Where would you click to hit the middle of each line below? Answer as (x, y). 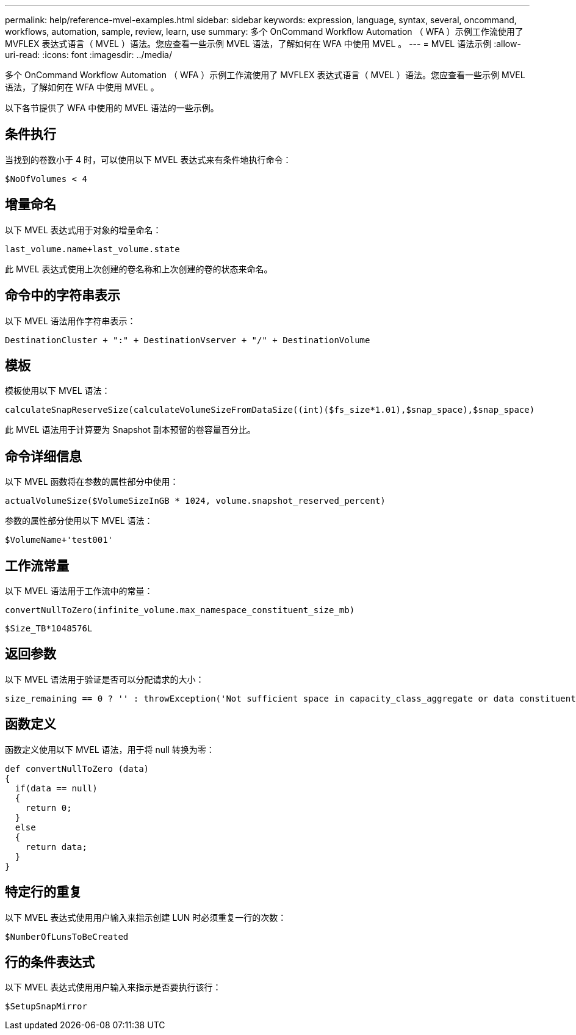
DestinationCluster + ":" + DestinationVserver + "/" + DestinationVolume (188, 340)
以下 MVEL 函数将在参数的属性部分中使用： (92, 482)
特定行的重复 (43, 892)
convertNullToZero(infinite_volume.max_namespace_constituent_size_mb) (180, 610)
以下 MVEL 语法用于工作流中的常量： (79, 591)
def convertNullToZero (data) (77, 768)
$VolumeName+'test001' (59, 540)
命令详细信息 (43, 456)
